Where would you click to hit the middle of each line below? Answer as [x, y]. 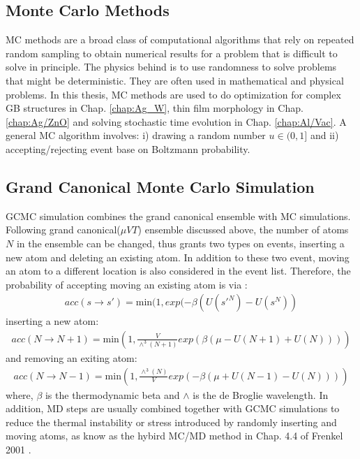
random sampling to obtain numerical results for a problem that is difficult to [172, 53]
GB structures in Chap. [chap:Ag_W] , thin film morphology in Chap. [155, 108]
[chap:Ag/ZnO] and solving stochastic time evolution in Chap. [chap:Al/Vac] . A [176, 121]
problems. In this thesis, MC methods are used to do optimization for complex [173, 94]
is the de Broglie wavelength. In [261, 394]
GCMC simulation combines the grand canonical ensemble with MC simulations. [178, 216]
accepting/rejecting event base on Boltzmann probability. [128, 148]
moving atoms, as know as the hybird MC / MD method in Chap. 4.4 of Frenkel [174, 436]
